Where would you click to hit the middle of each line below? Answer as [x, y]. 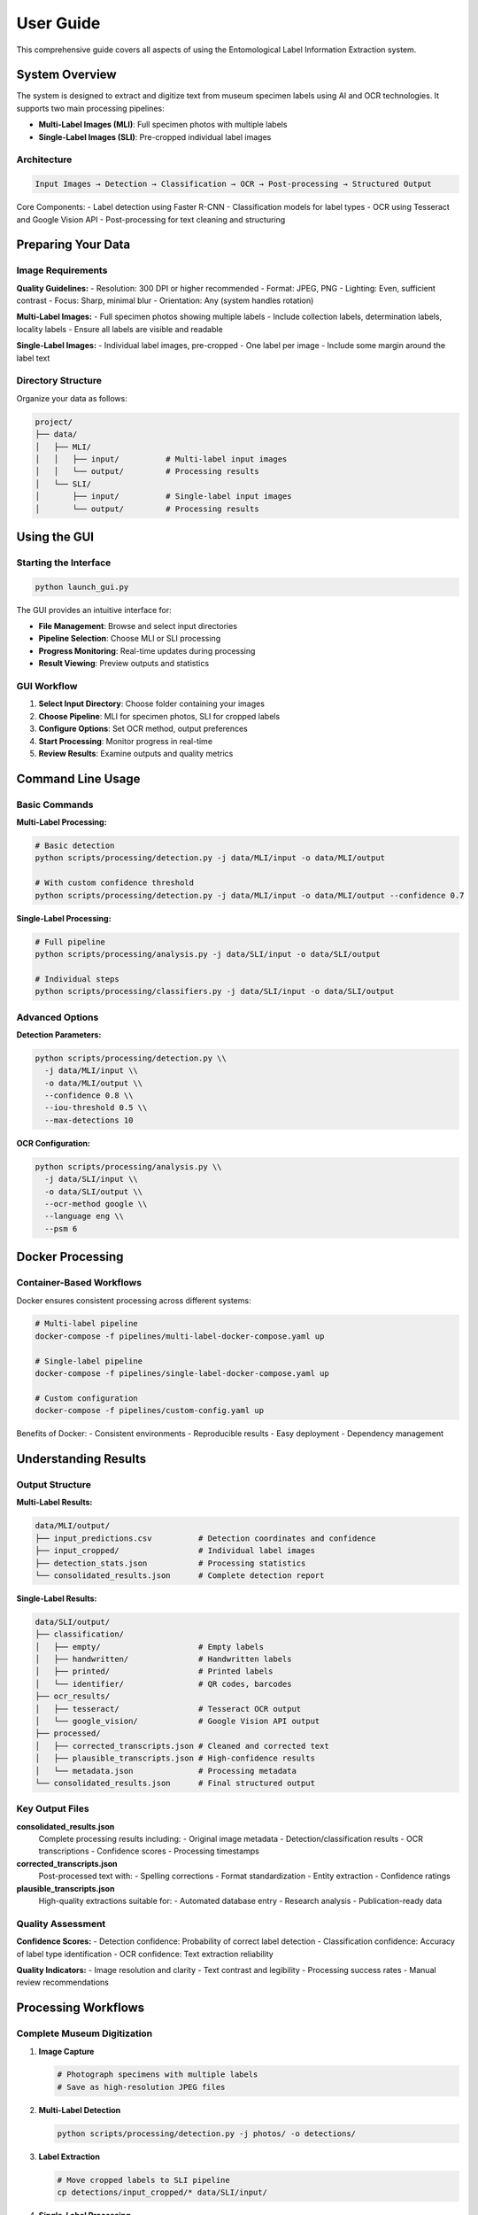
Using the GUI [55, 536]
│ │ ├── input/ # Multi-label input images [161, 459]
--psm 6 [61, 1228]
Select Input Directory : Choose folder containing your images [152, 703]
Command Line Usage [78, 778]
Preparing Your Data [73, 245]
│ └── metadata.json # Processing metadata [166, 1771]
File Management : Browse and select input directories [138, 626]
